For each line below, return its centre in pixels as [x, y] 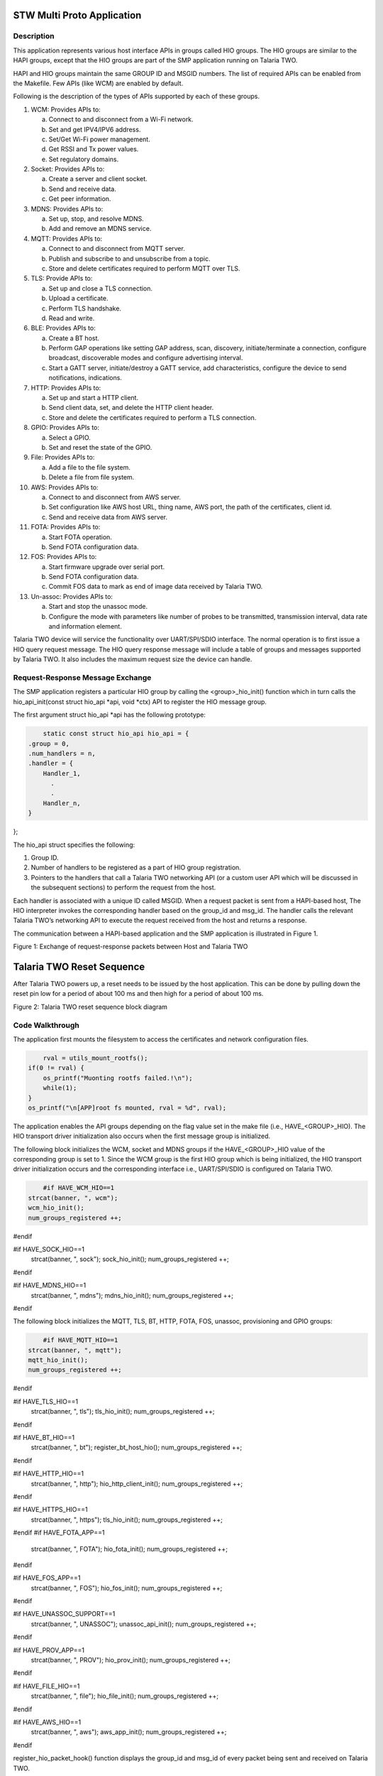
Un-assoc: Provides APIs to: [72, 596]
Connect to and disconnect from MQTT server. [117, 249]
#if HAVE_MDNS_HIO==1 [50, 1285]
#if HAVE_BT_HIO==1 [44, 1438]
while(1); [60, 1088]
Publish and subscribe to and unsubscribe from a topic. [129, 259]
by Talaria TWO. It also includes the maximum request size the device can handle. [133, 659]
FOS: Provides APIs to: [64, 557]
